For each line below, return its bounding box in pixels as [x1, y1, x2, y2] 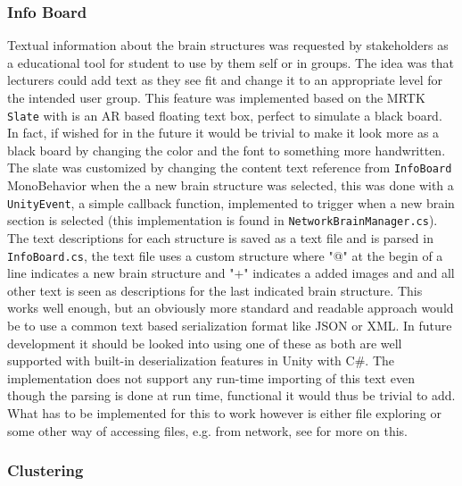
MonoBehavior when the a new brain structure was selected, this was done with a [7, 176, 454, 195]
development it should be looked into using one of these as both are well [7, 333, 402, 352]
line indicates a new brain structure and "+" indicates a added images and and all [7, 264, 455, 282]
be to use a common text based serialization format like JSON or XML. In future [7, 316, 452, 335]
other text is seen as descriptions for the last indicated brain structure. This [7, 281, 423, 299]
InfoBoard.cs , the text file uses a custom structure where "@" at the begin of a [7, 246, 443, 264]
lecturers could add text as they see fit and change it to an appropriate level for [7, 71, 443, 89]
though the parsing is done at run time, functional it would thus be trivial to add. [7, 386, 456, 405]
